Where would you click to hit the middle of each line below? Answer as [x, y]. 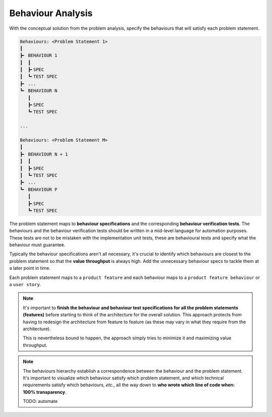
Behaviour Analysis [51, 13]
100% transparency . [45, 392]
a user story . [25, 285]
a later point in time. [30, 268]
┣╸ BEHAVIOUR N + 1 [44, 154]
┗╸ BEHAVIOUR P [39, 189]
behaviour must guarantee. [37, 245]
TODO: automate [40, 401]
